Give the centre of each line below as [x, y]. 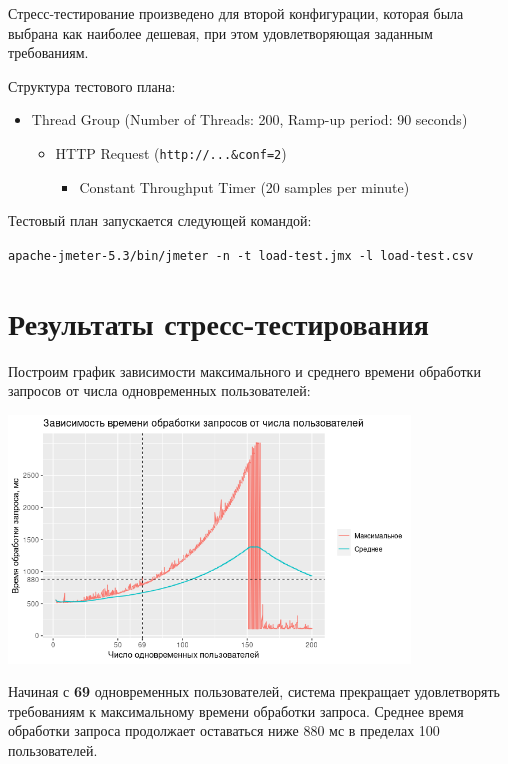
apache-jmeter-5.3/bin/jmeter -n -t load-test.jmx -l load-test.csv [241, 255]
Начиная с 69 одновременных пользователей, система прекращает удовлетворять [254, 691]
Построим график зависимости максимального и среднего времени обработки [244, 370]
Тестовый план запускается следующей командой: [160, 220]
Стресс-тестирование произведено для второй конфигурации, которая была [236, 13]
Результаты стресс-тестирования [218, 322]
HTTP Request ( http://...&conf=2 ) [171, 152]
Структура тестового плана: [92, 85]
